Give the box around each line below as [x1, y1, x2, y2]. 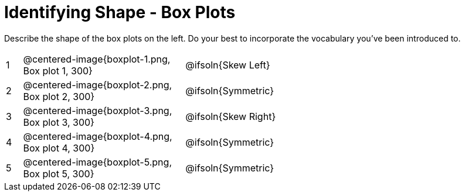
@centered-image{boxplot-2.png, [23, 78, 172, 91]
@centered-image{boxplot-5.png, [23, 156, 172, 168]
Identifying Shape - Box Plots [4, 2, 236, 22]
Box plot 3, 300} [23, 116, 94, 128]
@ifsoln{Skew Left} [185, 59, 270, 71]
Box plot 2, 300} [23, 90, 95, 102]
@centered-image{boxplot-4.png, [23, 130, 172, 142]
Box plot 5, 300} [23, 167, 94, 180]
